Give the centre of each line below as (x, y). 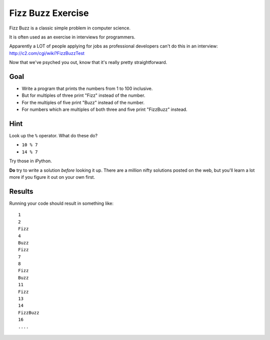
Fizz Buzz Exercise (49, 13)
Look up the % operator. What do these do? (53, 136)
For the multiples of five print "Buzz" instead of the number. (83, 102)
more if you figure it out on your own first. (52, 177)
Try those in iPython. (30, 161)
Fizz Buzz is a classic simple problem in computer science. (70, 28)
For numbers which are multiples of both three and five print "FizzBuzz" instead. (104, 109)
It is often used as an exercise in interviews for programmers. (72, 37)
